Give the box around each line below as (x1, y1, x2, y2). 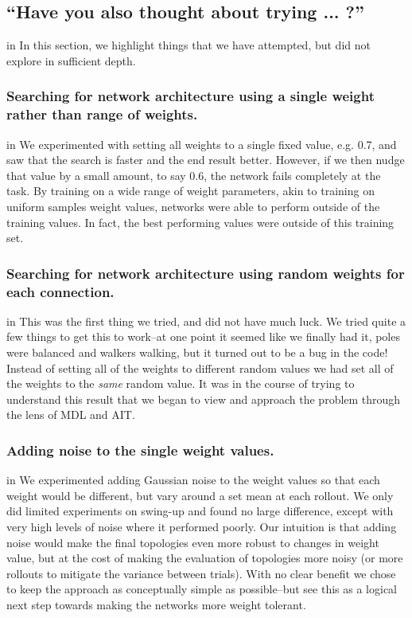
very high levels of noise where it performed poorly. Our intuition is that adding (6, 518, 397, 534)
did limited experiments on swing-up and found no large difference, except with (6, 503, 394, 519)
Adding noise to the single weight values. (6, 440, 274, 460)
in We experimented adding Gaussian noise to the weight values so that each (6, 471, 380, 488)
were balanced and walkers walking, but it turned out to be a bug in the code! (6, 344, 388, 361)
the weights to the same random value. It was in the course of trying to (6, 375, 355, 392)
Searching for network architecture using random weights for (6, 263, 405, 283)
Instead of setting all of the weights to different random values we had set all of (6, 359, 394, 376)
